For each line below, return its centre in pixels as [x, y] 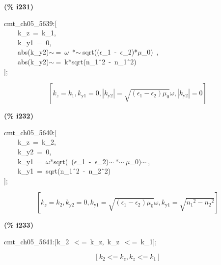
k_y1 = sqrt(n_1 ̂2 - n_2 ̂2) [64, 171]
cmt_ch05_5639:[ [30, 23]
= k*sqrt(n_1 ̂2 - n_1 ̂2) [96, 61]
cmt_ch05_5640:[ [30, 132]
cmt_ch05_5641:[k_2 [37, 241]
